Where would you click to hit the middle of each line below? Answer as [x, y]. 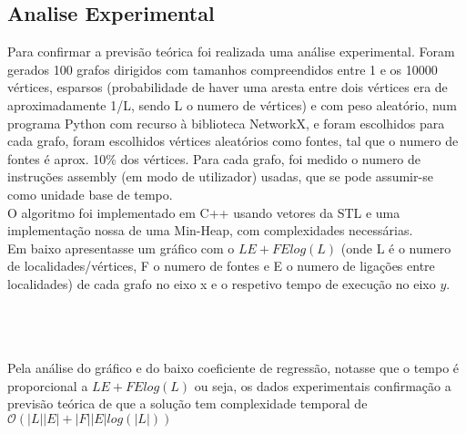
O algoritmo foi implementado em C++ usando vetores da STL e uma [204, 212]
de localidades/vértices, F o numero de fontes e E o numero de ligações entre [221, 266]
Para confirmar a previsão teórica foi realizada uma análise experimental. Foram [231, 52]
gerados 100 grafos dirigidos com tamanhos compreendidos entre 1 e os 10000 [223, 69]
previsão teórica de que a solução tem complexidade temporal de [187, 403]
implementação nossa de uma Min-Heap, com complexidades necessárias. [210, 230]
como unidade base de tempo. [90, 194]
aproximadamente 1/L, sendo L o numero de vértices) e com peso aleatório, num [232, 104]
